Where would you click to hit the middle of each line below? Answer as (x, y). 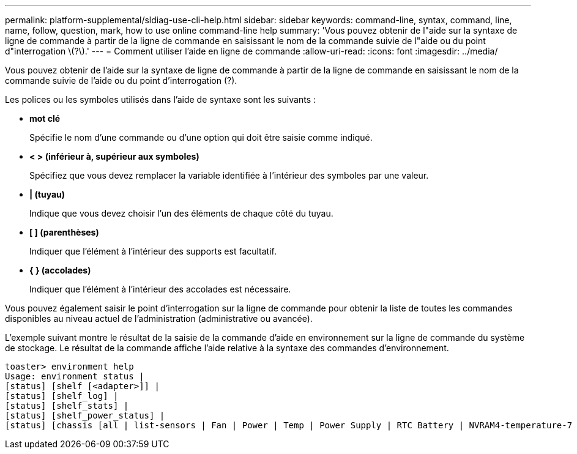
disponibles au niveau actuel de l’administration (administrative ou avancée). (159, 318)
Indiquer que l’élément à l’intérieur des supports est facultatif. (153, 251)
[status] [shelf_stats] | (67, 406)
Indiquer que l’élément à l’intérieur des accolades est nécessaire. (160, 289)
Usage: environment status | (75, 376)
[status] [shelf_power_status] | (85, 415)
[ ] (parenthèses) (64, 232)
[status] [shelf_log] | (62, 396)
